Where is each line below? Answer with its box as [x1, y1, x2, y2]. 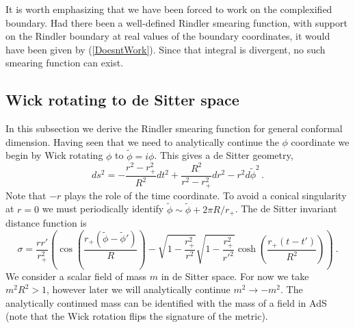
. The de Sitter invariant [235, 201, 337, 216]
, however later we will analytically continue [46, 282, 231, 297]
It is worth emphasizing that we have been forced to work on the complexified [5, 2, 332, 16]
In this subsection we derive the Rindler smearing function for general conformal [5, 121, 343, 136]
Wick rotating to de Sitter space [5, 89, 239, 110]
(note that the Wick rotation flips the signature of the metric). [5, 309, 268, 323]
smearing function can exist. [5, 55, 124, 70]
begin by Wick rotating [5, 148, 103, 162]
